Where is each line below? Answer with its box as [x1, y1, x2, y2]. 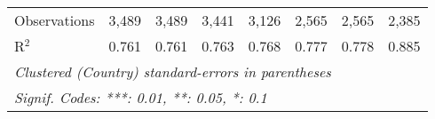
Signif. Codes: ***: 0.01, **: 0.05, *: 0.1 [14, 87, 267, 107]
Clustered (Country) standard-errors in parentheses [14, 61, 331, 82]
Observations [14, 10, 95, 30]
